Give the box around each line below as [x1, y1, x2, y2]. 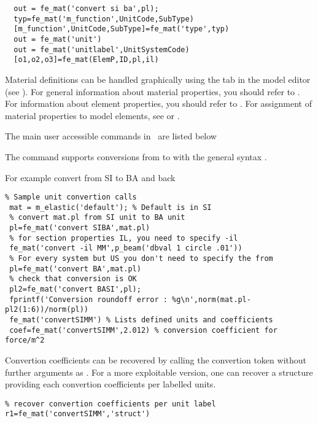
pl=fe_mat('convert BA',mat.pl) [9, 264, 141, 273]
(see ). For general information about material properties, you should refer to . [5, 85, 300, 98]
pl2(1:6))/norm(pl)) [5, 305, 89, 314]
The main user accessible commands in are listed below [5, 130, 217, 142]
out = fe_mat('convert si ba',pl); [14, 4, 159, 13]
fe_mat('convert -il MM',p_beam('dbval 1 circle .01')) [9, 244, 242, 253]
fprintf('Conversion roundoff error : [9, 295, 168, 304]
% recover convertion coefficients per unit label [5, 399, 216, 408]
